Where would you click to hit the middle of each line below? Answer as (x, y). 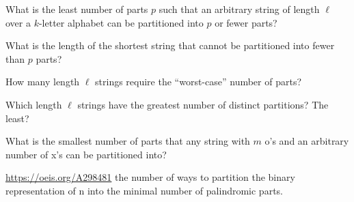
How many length (43, 82)
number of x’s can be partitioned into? (86, 154)
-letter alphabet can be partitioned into (121, 22)
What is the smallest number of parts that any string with (128, 141)
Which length (34, 104)
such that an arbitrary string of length (239, 9)
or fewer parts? (246, 22)
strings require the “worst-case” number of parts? (199, 82)
